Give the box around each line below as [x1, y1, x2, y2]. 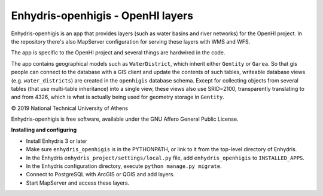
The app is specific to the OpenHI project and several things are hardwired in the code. [11, 49, 226, 56]
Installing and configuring [11, 126, 77, 134]
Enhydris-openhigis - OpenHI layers [11, 9, 194, 22]
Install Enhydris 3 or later [26, 137, 88, 145]
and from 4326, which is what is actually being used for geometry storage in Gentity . [11, 93, 224, 101]
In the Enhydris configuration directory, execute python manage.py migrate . [26, 163, 222, 170]
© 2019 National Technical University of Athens [11, 105, 129, 112]
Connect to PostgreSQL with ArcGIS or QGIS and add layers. [26, 171, 175, 178]
